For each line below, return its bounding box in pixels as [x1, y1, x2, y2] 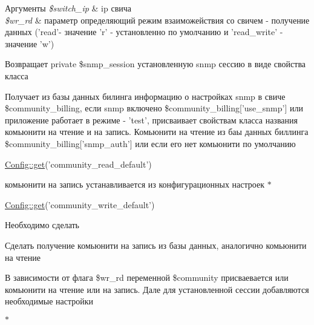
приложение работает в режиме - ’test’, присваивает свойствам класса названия [5, 113, 298, 126]
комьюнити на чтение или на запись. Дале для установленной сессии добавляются [5, 283, 309, 295]
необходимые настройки [5, 295, 94, 307]
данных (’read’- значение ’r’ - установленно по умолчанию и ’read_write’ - [5, 25, 283, 38]
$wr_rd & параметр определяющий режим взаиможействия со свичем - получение [5, 13, 310, 26]
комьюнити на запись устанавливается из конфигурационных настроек [5, 178, 264, 191]
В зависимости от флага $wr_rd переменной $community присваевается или [5, 271, 289, 284]
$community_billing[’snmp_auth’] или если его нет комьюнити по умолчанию [5, 137, 296, 149]
